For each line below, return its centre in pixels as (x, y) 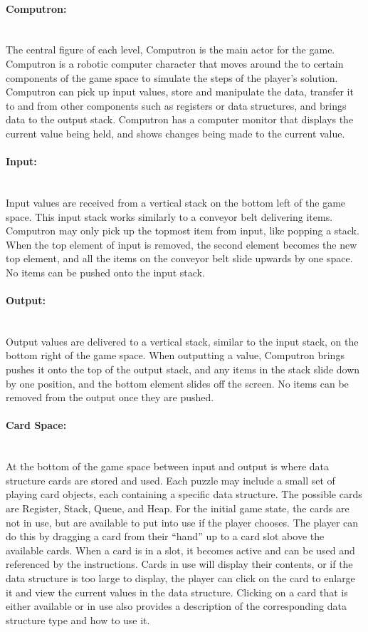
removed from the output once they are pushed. (110, 397)
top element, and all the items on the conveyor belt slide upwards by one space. (179, 258)
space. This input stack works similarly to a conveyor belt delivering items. (169, 216)
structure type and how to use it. (78, 620)
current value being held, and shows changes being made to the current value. (175, 133)
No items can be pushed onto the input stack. (105, 272)
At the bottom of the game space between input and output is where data (168, 466)
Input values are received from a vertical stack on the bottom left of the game (176, 202)
